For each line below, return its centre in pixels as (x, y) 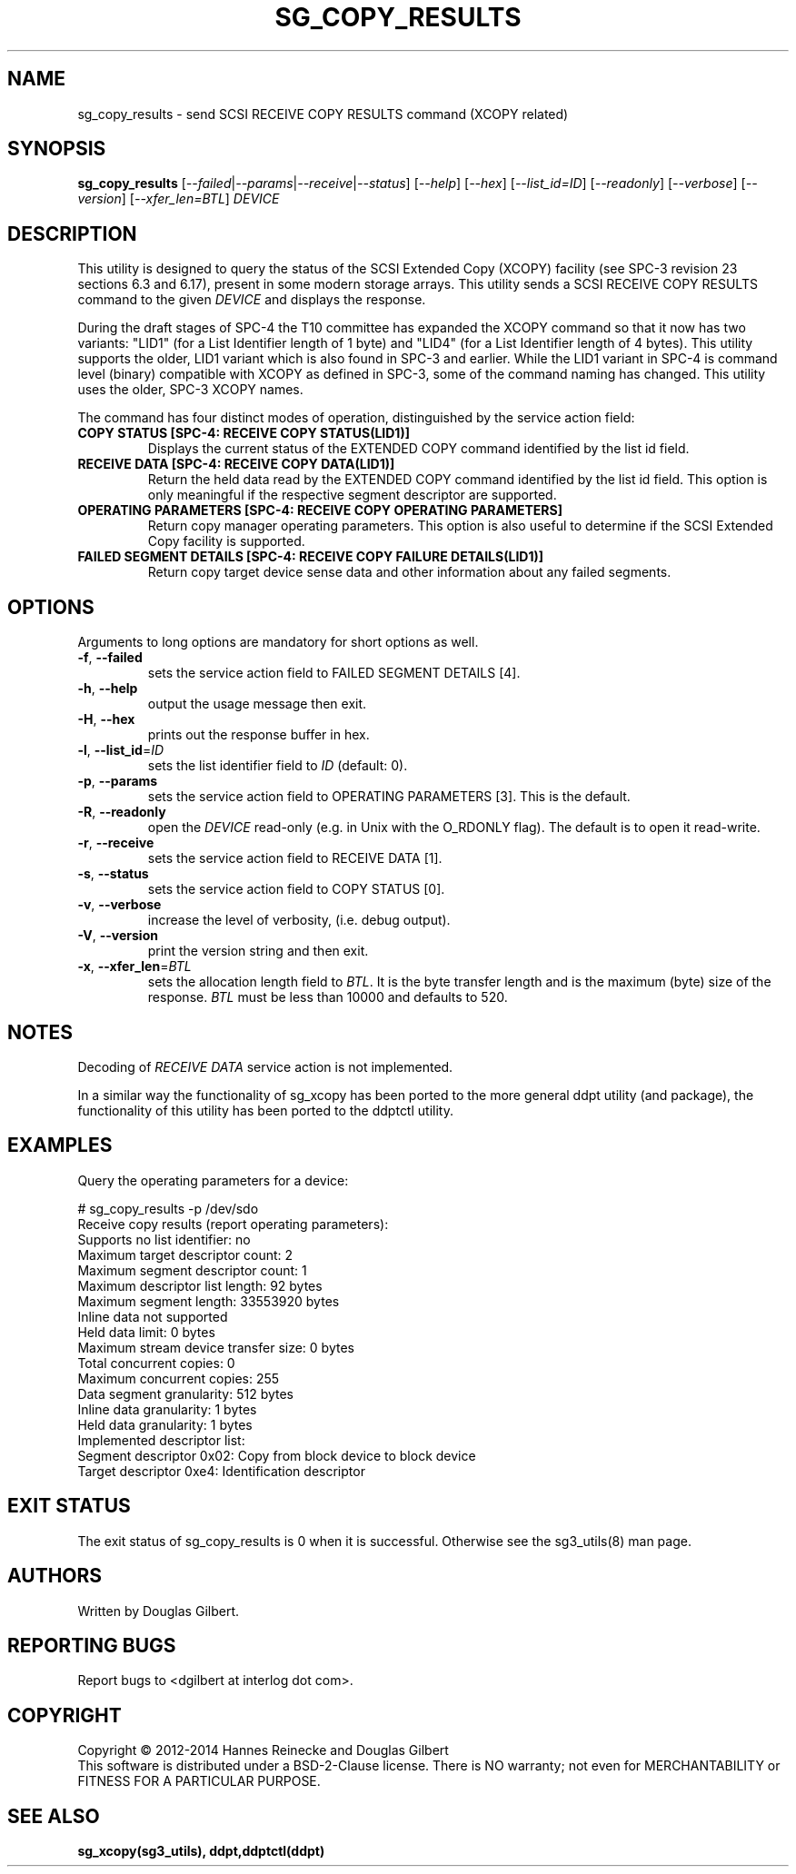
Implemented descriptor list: (161, 1440)
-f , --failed (110, 658)
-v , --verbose (119, 905)
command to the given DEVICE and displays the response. (252, 300)
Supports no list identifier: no (164, 1239)
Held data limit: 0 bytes (146, 1332)
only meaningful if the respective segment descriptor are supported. (352, 495)
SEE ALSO (54, 1816)
